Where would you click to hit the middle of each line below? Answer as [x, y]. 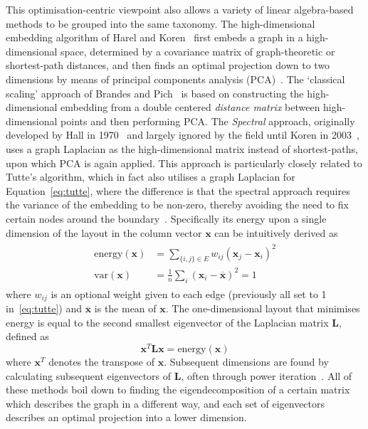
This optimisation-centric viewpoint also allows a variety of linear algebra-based [180, 9]
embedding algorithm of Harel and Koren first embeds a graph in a [154, 37]
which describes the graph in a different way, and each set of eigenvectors [165, 403]
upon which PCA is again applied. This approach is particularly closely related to [184, 163]
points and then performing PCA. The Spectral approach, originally [208, 121]
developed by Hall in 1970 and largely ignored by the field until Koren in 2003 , [183, 135]
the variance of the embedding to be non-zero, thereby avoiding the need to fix [177, 205]
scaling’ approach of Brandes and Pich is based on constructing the [155, 93]
